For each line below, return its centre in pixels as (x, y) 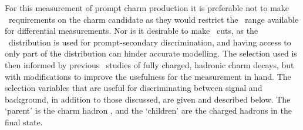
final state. (24, 122)
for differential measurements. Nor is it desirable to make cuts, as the (132, 31)
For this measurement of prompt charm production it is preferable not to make (147, 8)
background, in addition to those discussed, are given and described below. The (148, 99)
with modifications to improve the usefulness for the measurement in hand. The (148, 76)
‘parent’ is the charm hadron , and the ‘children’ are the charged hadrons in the (148, 110)
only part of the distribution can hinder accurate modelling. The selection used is (151, 53)
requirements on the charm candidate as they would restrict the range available (154, 19)
